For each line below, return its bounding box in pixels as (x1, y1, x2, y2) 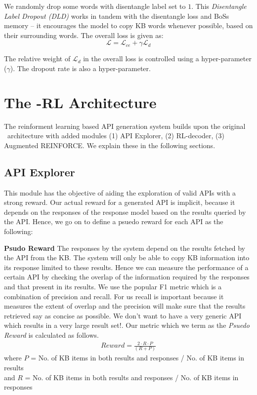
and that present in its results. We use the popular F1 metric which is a (4, 281, 222, 292)
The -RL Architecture (4, 92, 157, 112)
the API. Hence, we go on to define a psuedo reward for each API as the (4, 216, 223, 227)
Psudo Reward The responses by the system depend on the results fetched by (4, 242, 245, 253)
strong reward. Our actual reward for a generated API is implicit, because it (4, 197, 235, 207)
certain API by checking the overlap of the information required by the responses (4, 272, 250, 282)
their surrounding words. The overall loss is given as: (4, 30, 164, 40)
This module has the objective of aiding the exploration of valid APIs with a (4, 187, 236, 197)
